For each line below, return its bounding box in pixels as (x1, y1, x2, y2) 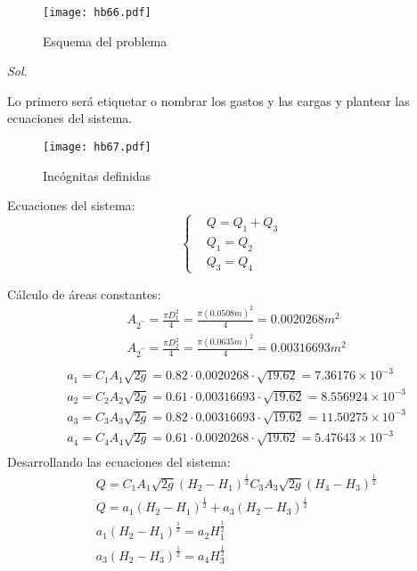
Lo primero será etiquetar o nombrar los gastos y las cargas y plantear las (7, 91, 410, 110)
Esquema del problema (43, 31, 168, 50)
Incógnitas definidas (43, 166, 151, 184)
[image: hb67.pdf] (43, 141, 151, 154)
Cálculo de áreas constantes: (7, 284, 161, 303)
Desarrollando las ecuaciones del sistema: (7, 453, 231, 471)
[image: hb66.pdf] (43, 6, 151, 19)
